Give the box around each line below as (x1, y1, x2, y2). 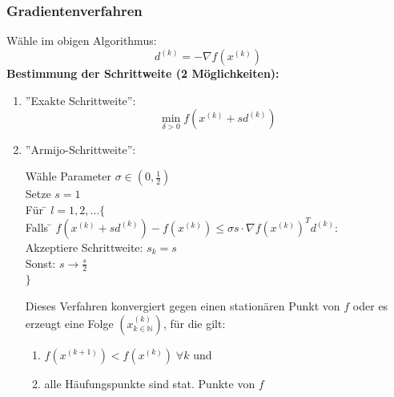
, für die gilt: (163, 314, 226, 331)
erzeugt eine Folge (25, 314, 114, 331)
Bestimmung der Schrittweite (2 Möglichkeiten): (6, 65, 279, 82)
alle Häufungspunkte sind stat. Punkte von (44, 375, 255, 391)
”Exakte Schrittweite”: (25, 91, 136, 108)
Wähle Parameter (25, 168, 112, 184)
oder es (352, 297, 388, 314)
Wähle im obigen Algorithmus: (6, 32, 157, 49)
